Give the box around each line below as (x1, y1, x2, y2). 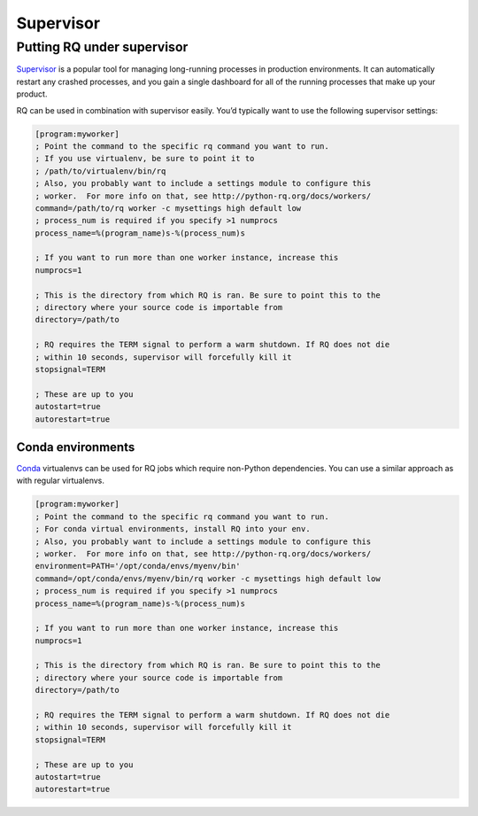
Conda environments (16, 439, 135, 455)
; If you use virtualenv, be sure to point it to (35, 153, 255, 164)
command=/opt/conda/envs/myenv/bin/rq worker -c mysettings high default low (35, 573, 381, 584)
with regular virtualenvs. (16, 475, 105, 486)
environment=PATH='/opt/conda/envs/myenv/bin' (35, 561, 241, 571)
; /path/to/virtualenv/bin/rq (35, 166, 166, 176)
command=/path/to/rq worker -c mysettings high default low (35, 203, 302, 213)
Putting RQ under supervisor (16, 39, 189, 55)
